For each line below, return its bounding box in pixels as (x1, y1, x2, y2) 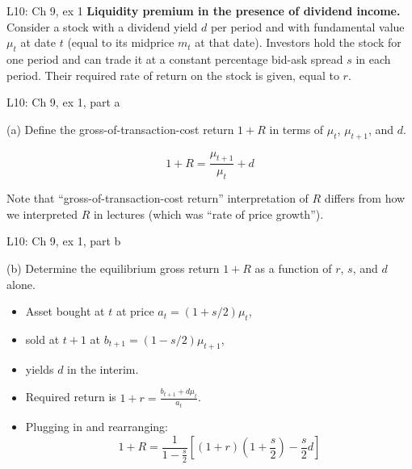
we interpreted (6, 205, 78, 222)
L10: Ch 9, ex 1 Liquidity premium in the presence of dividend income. (6, 2, 401, 19)
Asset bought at (25, 303, 105, 320)
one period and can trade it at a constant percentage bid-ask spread (6, 50, 343, 67)
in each (355, 50, 391, 67)
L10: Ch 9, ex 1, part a (6, 94, 120, 111)
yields (25, 360, 54, 377)
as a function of (254, 259, 332, 276)
